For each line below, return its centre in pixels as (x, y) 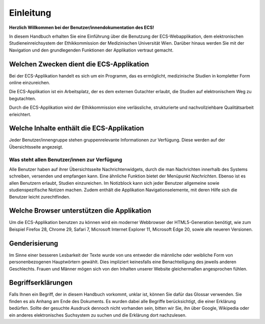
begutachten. (23, 99)
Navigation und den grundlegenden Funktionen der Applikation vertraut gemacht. (91, 50)
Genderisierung (34, 243)
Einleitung (30, 13)
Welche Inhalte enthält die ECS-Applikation (77, 128)
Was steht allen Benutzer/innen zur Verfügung (66, 159)
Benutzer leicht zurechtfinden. (40, 197)
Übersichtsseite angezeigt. (36, 147)
